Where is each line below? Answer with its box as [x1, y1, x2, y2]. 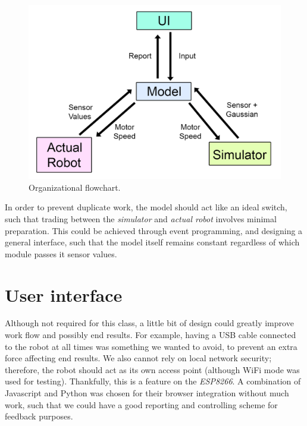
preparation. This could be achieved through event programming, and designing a [5, 224, 303, 236]
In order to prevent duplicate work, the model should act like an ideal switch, [5, 201, 287, 213]
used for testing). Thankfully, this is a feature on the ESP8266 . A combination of [5, 375, 301, 387]
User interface [5, 282, 123, 307]
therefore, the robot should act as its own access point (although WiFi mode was [5, 363, 300, 375]
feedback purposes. [5, 410, 73, 422]
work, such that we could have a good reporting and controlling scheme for [5, 398, 278, 411]
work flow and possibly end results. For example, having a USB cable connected [5, 329, 296, 341]
